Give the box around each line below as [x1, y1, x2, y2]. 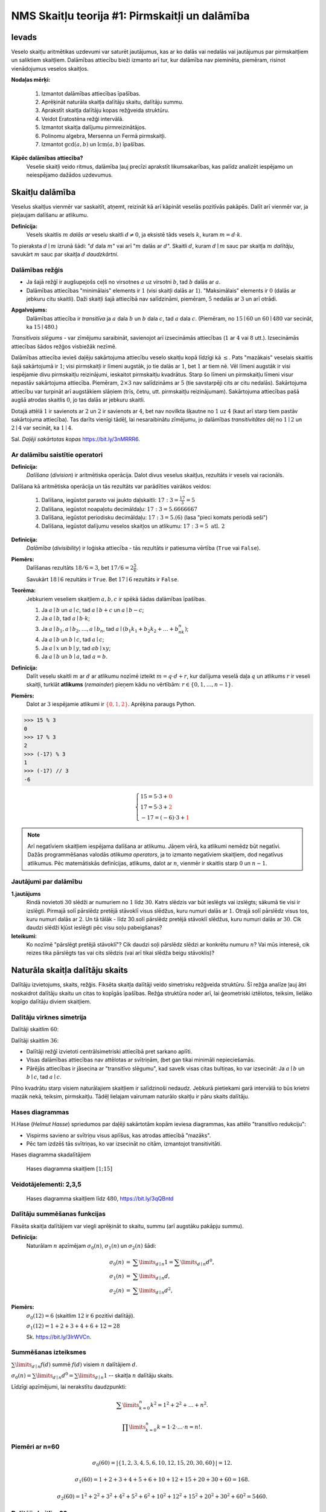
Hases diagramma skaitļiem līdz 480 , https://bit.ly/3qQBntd [26, 1194, 174, 1202]
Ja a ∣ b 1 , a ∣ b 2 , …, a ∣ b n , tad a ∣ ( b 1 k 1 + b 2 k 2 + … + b [41, 625, 179, 634]
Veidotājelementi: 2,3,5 [11, 1180, 81, 1188]
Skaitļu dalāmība [11, 187, 76, 197]
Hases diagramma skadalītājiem [11, 1151, 91, 1158]
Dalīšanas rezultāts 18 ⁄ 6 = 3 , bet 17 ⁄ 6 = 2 [26, 564, 134, 572]
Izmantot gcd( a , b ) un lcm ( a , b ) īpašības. [41, 140, 146, 148]
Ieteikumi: [11, 932, 37, 940]
